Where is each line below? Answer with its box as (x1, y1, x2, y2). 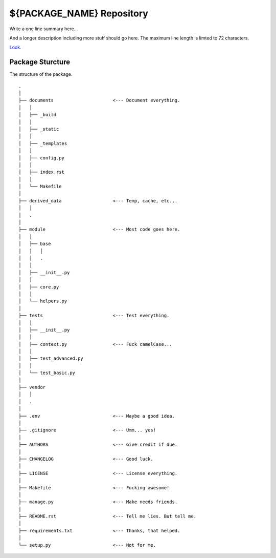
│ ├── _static (18, 126, 59, 132)
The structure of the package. (9, 71, 73, 77)
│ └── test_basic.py (18, 370, 76, 376)
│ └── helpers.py (18, 298, 67, 304)
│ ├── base (18, 241, 51, 247)
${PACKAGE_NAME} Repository (9, 8, 148, 19)
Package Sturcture (9, 58, 71, 67)
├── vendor (18, 384, 46, 390)
